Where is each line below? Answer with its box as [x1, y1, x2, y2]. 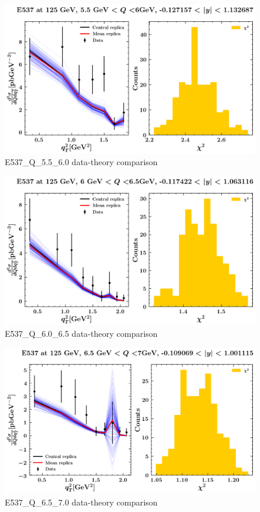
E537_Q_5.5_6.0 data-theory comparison [5, 156, 158, 168]
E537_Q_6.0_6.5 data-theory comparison [5, 327, 158, 340]
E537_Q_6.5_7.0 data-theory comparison [5, 495, 158, 508]
